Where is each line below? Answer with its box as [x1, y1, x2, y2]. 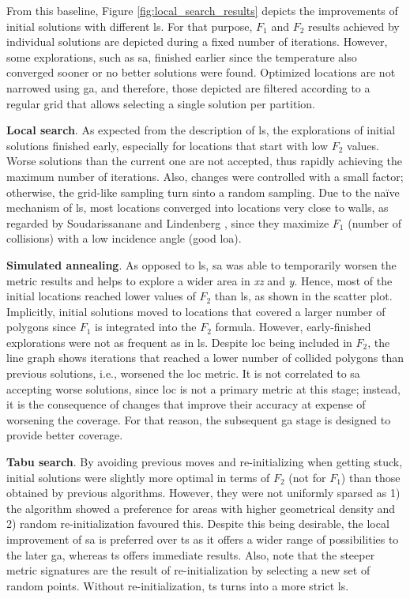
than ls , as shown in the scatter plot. [214, 288, 393, 304]
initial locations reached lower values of [6, 288, 196, 304]
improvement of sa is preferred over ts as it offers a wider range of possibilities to [6, 531, 399, 547]
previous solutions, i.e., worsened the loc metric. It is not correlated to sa [6, 365, 360, 382]
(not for [288, 469, 326, 485]
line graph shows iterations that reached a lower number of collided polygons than [6, 349, 404, 366]
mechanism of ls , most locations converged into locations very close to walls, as [6, 199, 389, 216]
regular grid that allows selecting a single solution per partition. [6, 95, 315, 111]
